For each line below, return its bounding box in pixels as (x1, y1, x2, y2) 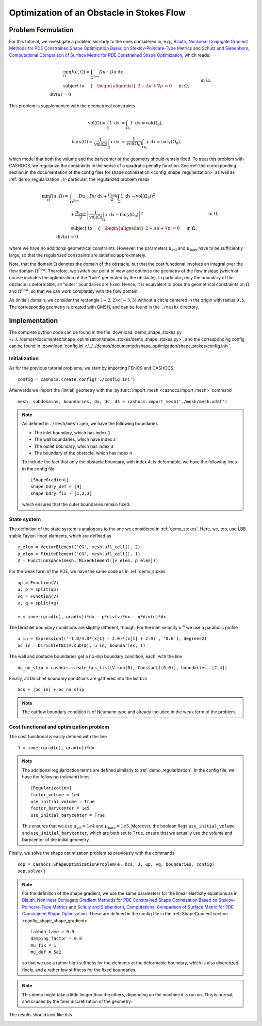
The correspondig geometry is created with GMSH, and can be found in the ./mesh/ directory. (9, 304, 199, 310)
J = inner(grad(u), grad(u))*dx (17, 745, 95, 750)
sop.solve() (17, 868, 46, 874)
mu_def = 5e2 (31, 949, 62, 955)
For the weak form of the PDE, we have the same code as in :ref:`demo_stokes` (9, 569, 167, 574)
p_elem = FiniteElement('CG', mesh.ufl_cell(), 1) (17, 551, 141, 556)
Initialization (9, 355, 39, 362)
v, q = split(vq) (17, 600, 59, 606)
